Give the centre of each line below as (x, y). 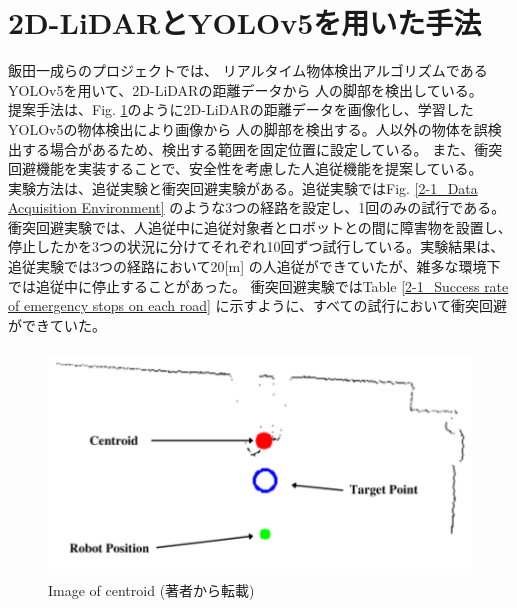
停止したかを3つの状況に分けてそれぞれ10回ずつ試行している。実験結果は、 (256, 246)
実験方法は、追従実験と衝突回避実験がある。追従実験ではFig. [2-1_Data (243, 187)
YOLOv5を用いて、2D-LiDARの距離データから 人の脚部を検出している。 (245, 89)
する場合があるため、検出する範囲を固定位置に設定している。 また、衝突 (262, 148)
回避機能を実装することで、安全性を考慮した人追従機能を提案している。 (245, 168)
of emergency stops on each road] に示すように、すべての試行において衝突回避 (258, 305)
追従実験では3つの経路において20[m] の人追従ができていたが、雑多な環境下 (254, 266)
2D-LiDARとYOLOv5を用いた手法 (245, 22)
